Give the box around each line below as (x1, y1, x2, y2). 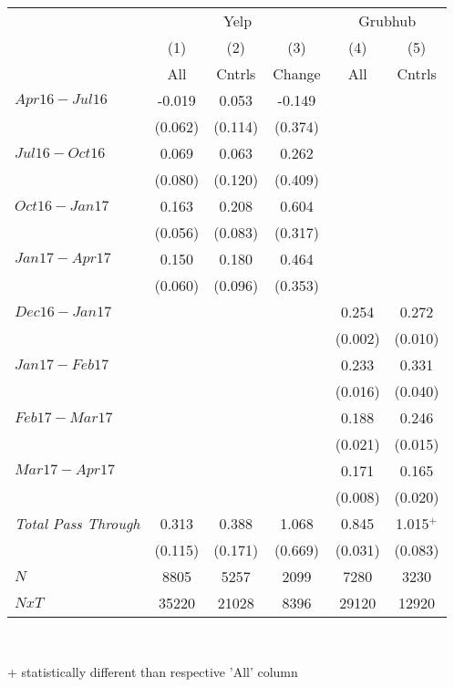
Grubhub (358, 10, 417, 31)
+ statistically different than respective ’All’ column (7, 661, 298, 681)
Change (273, 63, 321, 84)
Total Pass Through (15, 513, 140, 534)
